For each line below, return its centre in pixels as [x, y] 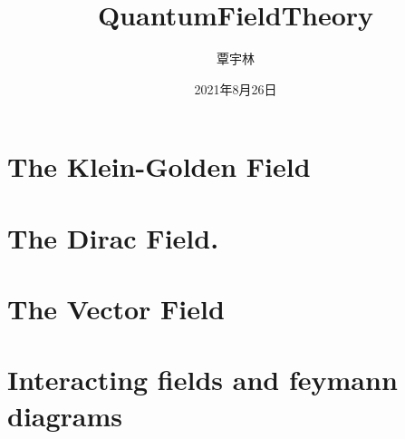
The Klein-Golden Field [159, 166]
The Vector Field [116, 309]
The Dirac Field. [113, 237]
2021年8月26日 [236, 88]
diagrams [65, 415]
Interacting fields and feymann [202, 380]
